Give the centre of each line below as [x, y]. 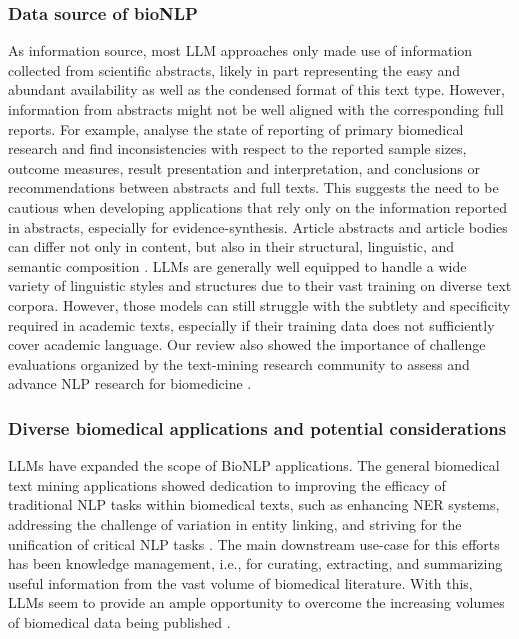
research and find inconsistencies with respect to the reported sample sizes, [237, 148]
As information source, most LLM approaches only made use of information [240, 50]
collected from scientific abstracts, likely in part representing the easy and [234, 69]
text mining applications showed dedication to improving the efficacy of [227, 484]
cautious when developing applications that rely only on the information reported [257, 206]
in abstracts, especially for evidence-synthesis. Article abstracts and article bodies [258, 226]
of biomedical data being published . [119, 621]
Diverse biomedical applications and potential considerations [257, 427]
